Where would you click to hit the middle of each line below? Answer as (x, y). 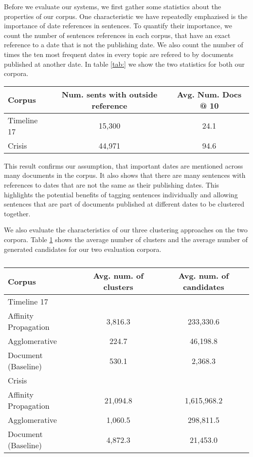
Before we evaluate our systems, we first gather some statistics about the (113, 6)
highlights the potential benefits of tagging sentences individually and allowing (121, 194)
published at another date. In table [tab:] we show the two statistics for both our (124, 64)
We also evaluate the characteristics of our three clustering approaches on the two (126, 230)
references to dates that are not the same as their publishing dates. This (112, 184)
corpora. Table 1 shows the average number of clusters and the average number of (126, 239)
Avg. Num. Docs (209, 94)
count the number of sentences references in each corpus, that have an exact (117, 35)
